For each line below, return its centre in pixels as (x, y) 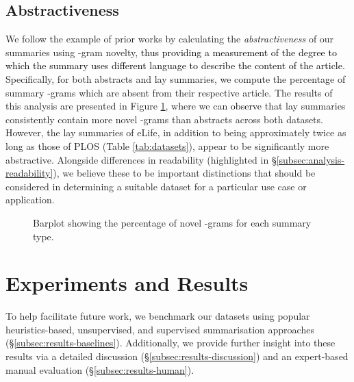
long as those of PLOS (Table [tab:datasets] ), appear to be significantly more (167, 145)
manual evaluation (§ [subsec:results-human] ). (100, 369)
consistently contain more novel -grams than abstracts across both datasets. (164, 119)
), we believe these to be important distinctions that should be (184, 173)
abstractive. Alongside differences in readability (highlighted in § (141, 159)
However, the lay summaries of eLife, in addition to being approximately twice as (176, 132)
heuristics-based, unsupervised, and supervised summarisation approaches (160, 329)
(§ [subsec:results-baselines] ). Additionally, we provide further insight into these (170, 343)
